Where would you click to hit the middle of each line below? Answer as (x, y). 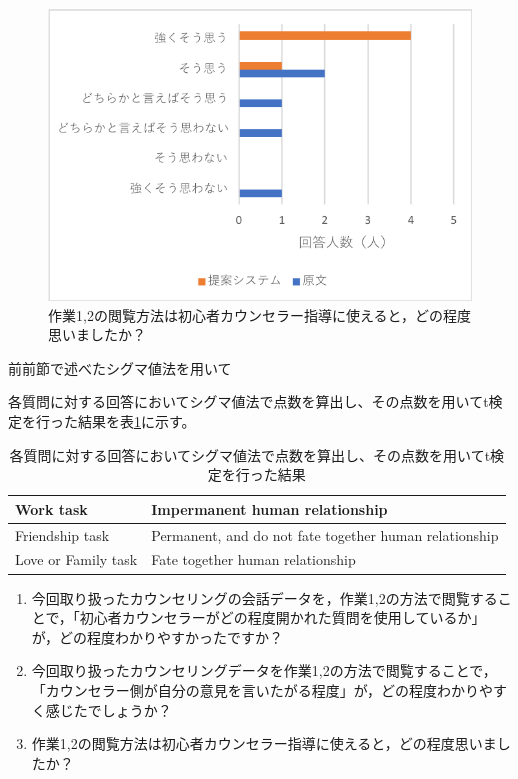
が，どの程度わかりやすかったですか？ (157, 636)
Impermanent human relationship (269, 508)
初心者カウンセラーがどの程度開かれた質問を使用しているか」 (282, 617)
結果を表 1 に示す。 (136, 421)
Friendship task (62, 534)
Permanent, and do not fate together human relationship (325, 534)
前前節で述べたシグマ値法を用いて (120, 367)
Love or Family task (76, 559)
